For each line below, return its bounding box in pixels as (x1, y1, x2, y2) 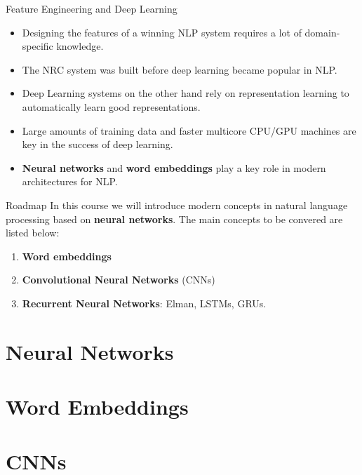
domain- (304, 25, 340, 39)
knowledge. (56, 39, 104, 53)
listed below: (6, 225, 60, 240)
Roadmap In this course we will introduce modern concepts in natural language (6, 197, 348, 212)
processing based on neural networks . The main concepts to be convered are (6, 211, 343, 226)
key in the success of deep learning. (22, 137, 173, 152)
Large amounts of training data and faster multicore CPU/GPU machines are (22, 123, 356, 138)
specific (22, 39, 53, 53)
